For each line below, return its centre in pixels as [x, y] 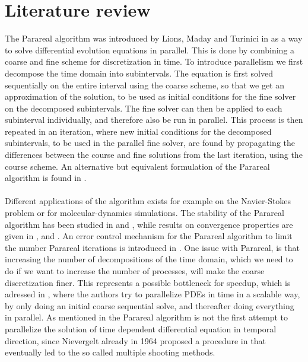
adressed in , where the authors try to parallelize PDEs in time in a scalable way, [153, 294]
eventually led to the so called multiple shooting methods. [110, 352]
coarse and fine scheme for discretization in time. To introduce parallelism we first [154, 61]
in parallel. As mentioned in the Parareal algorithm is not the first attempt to [147, 317]
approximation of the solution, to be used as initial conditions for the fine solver [150, 96]
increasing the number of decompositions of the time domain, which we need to [149, 259]
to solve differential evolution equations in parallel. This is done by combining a [150, 50]
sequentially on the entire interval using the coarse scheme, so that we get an [145, 85]
